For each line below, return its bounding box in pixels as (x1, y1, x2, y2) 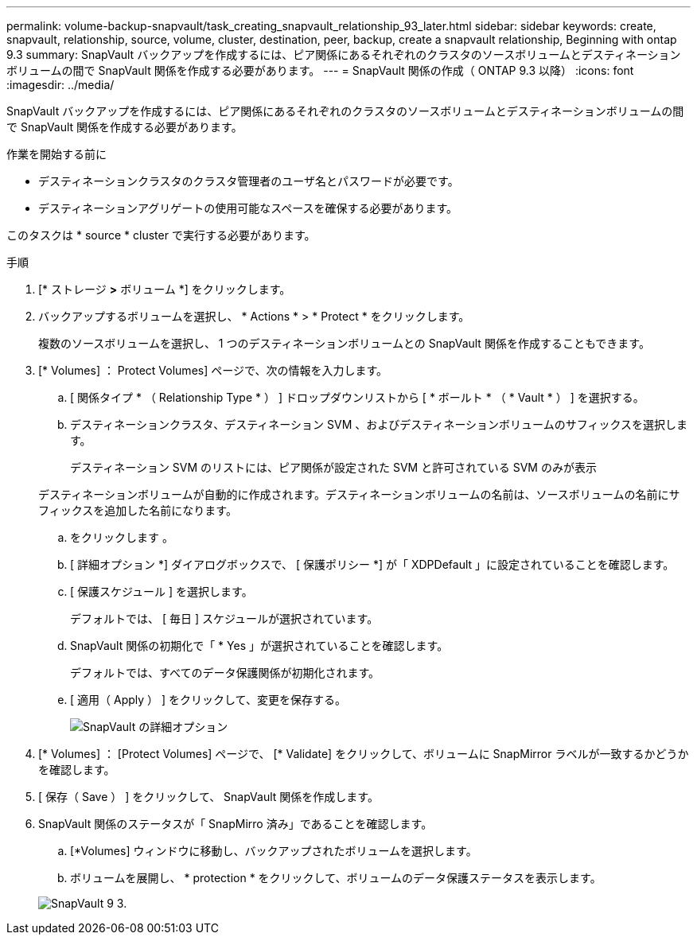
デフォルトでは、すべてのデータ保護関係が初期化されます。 (70, 666, 380, 679)
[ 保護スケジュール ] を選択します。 (70, 585, 253, 598)
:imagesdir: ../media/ (6, 78, 115, 91)
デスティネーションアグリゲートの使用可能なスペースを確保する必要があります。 (38, 201, 458, 215)
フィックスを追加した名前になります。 (38, 504, 237, 517)
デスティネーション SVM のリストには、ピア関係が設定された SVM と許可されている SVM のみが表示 (70, 461, 597, 474)
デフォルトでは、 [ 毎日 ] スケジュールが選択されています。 (70, 612, 379, 625)
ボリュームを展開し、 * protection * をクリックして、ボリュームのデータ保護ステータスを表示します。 (70, 871, 602, 885)
